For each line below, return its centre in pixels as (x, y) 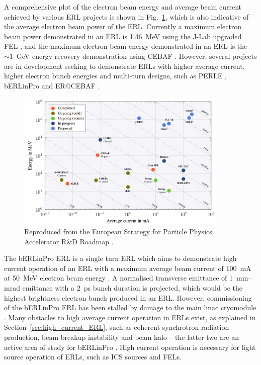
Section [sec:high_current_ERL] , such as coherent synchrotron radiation (117, 327)
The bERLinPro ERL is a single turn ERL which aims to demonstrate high (120, 258)
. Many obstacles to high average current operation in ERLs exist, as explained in (130, 317)
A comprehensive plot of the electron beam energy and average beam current (123, 7)
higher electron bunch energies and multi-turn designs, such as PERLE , (115, 76)
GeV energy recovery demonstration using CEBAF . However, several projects (137, 56)
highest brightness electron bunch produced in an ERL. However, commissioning (128, 297)
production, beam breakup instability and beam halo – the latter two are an (121, 337)
